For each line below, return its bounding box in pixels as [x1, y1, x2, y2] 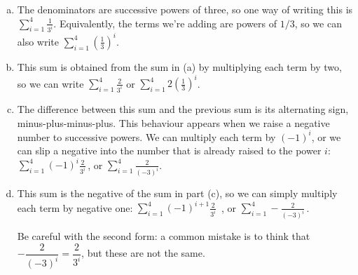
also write [17, 34, 60, 48]
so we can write [17, 76, 84, 90]
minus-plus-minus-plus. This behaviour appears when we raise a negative [17, 115, 330, 130]
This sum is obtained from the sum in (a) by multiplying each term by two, [17, 59, 342, 74]
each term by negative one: [17, 200, 133, 215]
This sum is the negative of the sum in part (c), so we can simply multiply [17, 186, 338, 201]
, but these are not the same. [81, 246, 205, 260]
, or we [311, 129, 341, 144]
